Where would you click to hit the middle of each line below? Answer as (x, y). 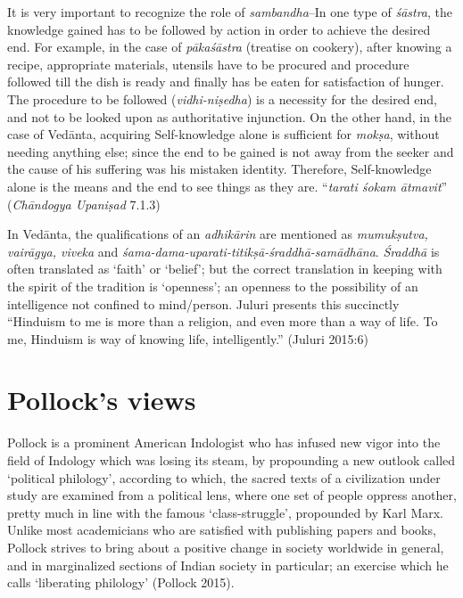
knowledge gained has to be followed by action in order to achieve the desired (219, 29)
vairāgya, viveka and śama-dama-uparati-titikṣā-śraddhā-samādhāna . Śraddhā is (223, 251)
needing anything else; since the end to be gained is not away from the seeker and (231, 151)
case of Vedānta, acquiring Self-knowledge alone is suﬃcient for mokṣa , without (223, 134)
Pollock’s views (102, 400)
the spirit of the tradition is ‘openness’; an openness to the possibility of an (213, 286)
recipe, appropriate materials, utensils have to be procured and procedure (208, 64)
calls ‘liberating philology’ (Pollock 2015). (121, 582)
